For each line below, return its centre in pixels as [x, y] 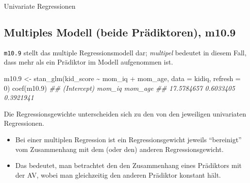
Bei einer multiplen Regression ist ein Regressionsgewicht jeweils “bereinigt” [128, 140]
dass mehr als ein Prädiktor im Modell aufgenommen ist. [89, 62]
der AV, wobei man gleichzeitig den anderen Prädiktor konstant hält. [118, 175]
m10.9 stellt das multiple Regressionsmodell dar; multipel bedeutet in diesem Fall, [125, 52]
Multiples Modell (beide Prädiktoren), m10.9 [120, 32]
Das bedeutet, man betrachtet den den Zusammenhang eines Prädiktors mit [128, 165]
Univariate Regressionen [40, 6]
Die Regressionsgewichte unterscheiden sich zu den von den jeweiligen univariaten [125, 113]
